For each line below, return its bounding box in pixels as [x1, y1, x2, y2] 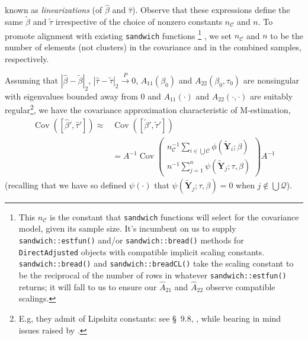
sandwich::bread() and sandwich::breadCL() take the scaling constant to [18, 257, 294, 270]
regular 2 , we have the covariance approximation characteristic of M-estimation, [5, 102, 291, 116]
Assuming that [5, 73, 58, 86]
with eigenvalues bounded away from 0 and [5, 89, 161, 102]
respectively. [5, 52, 49, 65]
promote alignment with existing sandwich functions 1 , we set [5, 27, 232, 41]
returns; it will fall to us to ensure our [18, 280, 157, 293]
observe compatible [206, 280, 275, 293]
